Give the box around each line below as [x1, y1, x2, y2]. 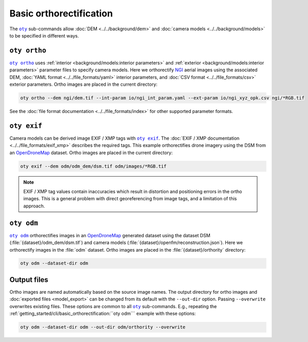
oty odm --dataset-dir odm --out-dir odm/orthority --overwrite [20, 324, 186, 330]
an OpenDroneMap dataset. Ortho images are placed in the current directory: [9, 149, 173, 156]
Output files [9, 275, 49, 284]
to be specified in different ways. [9, 32, 79, 39]
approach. [23, 203, 45, 209]
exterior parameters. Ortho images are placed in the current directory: [9, 81, 158, 87]
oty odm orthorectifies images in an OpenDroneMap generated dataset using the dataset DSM [9, 232, 210, 238]
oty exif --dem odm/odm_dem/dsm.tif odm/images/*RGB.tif [20, 163, 167, 169]
